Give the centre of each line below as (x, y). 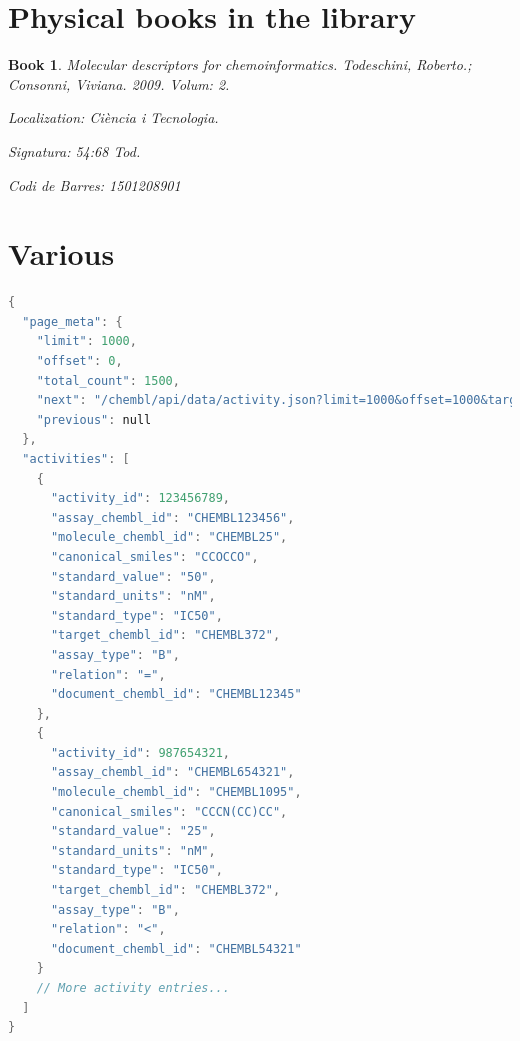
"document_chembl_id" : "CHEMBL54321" (176, 948)
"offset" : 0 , (79, 361)
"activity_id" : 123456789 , (140, 498)
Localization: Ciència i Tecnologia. (113, 117)
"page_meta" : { (72, 321)
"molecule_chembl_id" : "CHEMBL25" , (169, 537)
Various (61, 253)
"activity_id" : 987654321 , (140, 752)
